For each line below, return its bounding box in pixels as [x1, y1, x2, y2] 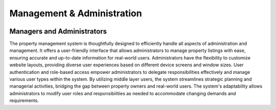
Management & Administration [9, 8, 143, 19]
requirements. [9, 97, 39, 104]
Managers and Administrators [9, 27, 107, 36]
